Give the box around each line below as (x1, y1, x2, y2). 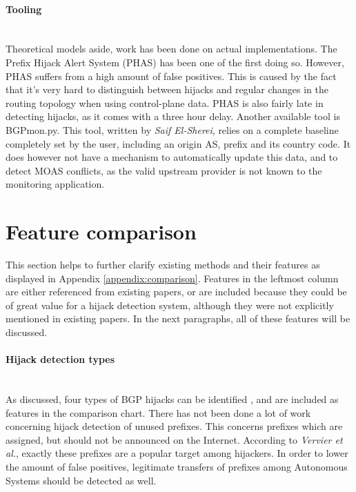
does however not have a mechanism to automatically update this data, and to (6, 150, 338, 164)
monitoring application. (6, 177, 105, 191)
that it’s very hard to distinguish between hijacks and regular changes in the (6, 82, 329, 97)
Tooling (6, 1, 42, 16)
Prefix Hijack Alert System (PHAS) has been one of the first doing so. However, (6, 55, 344, 69)
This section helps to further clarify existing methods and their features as (6, 257, 320, 272)
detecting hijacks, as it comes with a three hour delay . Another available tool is (6, 109, 340, 124)
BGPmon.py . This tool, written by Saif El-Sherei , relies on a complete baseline (6, 122, 339, 137)
